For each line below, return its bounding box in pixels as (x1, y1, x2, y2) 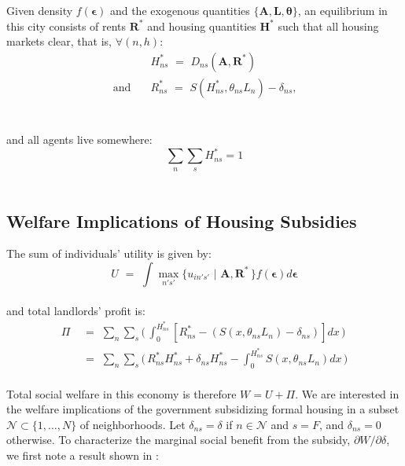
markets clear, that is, (6, 33, 112, 50)
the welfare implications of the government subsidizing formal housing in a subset (6, 401, 399, 417)
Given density (6, 2, 73, 18)
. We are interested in (295, 385, 399, 402)
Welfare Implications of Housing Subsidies (6, 208, 357, 233)
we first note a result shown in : (6, 447, 159, 464)
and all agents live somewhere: (6, 131, 153, 148)
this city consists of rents (6, 17, 127, 34)
